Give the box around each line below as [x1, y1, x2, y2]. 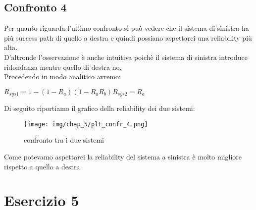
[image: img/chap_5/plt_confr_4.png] [24, 120, 148, 128]
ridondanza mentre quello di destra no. [4, 61, 122, 72]
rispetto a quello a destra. [4, 161, 82, 171]
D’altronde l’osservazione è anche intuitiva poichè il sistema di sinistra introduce [4, 52, 248, 62]
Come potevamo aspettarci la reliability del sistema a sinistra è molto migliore [4, 152, 242, 162]
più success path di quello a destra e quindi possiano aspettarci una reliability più [4, 32, 252, 43]
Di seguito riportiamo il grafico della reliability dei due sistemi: [4, 103, 195, 113]
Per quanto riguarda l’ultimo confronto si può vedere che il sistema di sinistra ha [4, 23, 249, 33]
